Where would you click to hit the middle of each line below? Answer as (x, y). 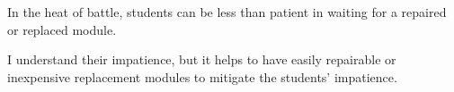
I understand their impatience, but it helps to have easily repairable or (202, 59)
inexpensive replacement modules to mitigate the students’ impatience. (202, 76)
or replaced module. (62, 29)
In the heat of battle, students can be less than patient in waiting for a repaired (227, 12)
